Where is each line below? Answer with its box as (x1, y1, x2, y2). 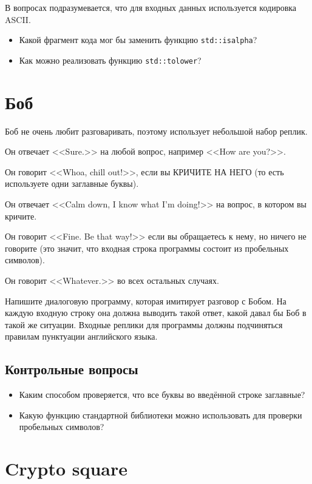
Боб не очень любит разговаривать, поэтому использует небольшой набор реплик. (5, 124, 308, 137)
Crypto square (5, 456, 128, 481)
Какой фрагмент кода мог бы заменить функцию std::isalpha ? (19, 33, 257, 46)
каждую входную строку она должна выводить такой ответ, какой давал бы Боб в (5, 306, 307, 319)
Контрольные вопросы (5, 360, 138, 378)
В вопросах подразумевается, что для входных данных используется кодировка (5, 1, 297, 13)
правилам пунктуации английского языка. (5, 330, 158, 343)
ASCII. (5, 13, 31, 25)
